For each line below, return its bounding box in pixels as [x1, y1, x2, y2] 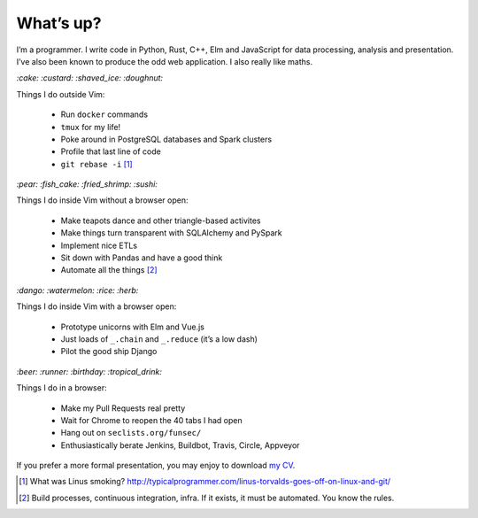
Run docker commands [60, 109, 149, 120]
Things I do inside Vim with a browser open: [16, 301, 177, 312]
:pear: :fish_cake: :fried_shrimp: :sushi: [16, 179, 158, 189]
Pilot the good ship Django [60, 346, 158, 357]
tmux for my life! [60, 121, 121, 132]
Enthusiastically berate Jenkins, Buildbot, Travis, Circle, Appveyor [60, 439, 300, 451]
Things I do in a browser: [16, 383, 107, 393]
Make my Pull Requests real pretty [60, 403, 186, 414]
